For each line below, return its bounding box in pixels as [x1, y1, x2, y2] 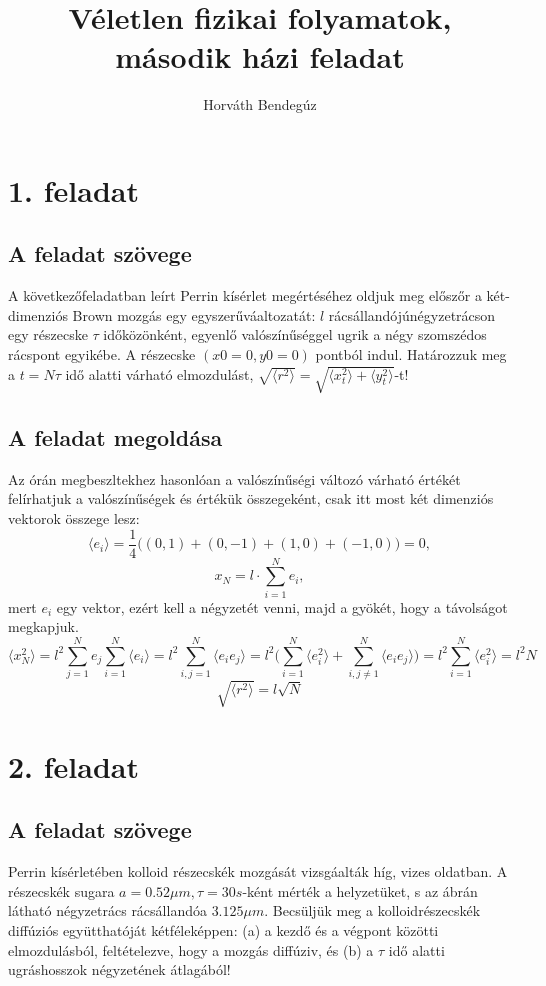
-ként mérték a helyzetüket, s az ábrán [242, 880, 478, 901]
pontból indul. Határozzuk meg [315, 344, 507, 365]
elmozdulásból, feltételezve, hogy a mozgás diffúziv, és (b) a [8, 939, 374, 960]
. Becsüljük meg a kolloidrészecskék [264, 900, 481, 921]
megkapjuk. [8, 616, 79, 637]
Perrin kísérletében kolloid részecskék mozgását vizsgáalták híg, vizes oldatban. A [8, 861, 508, 882]
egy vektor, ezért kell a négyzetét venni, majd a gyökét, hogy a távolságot [56, 596, 508, 617]
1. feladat [8, 169, 139, 210]
